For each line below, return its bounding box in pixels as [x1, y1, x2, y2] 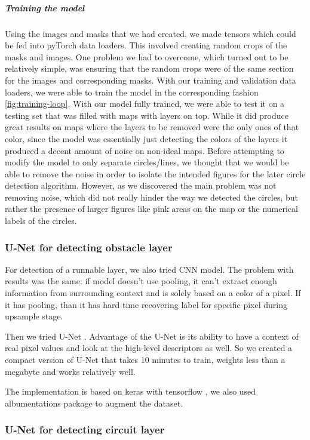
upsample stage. [5, 310, 63, 322]
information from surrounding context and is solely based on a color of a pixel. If [5, 287, 301, 299]
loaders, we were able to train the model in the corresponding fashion [5, 85, 259, 98]
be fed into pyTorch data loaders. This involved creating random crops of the [5, 39, 287, 51]
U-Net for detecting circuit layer [5, 422, 165, 437]
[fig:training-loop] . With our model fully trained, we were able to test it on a [5, 97, 285, 110]
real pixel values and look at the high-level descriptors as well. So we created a [5, 341, 293, 354]
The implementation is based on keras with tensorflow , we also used [5, 385, 256, 398]
